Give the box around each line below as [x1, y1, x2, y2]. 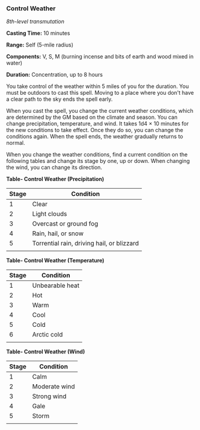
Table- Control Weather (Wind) [6, 348, 85, 355]
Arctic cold [32, 330, 63, 339]
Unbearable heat [32, 282, 80, 290]
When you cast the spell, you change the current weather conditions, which [6, 107, 194, 115]
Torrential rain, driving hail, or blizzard [32, 239, 139, 248]
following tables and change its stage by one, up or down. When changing [6, 157, 190, 165]
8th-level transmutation [6, 18, 65, 25]
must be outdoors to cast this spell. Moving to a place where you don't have [6, 89, 194, 96]
